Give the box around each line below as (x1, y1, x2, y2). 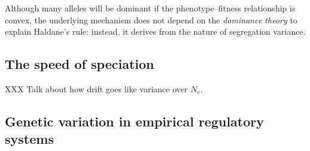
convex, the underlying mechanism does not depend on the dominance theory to (5, 13, 297, 26)
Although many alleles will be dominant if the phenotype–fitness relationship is (5, 2, 296, 14)
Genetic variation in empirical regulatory (5, 111, 264, 130)
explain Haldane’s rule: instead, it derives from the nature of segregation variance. (5, 25, 306, 38)
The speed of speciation (5, 55, 154, 73)
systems (5, 129, 54, 148)
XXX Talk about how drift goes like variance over (5, 82, 188, 95)
